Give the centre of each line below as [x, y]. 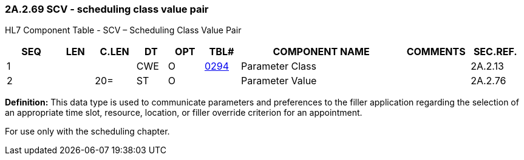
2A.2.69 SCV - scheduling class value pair [107, 9]
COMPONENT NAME [321, 52]
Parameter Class [279, 66]
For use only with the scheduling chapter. [87, 132]
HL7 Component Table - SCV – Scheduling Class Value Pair [123, 30]
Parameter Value [279, 81]
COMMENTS [436, 52]
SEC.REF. [495, 52]
